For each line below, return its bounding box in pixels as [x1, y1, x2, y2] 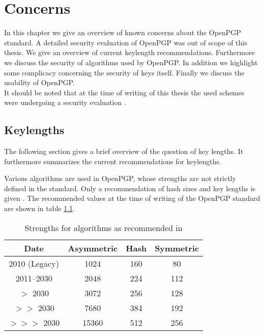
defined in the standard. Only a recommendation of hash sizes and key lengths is [4, 183, 256, 193]
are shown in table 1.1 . [4, 203, 75, 214]
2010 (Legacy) [9, 257, 59, 269]
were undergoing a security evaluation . [4, 97, 126, 108]
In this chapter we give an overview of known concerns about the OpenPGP [4, 27, 241, 38]
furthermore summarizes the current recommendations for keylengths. [4, 156, 221, 166]
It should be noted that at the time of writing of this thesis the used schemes [4, 87, 245, 97]
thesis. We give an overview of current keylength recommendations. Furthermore [4, 47, 255, 58]
